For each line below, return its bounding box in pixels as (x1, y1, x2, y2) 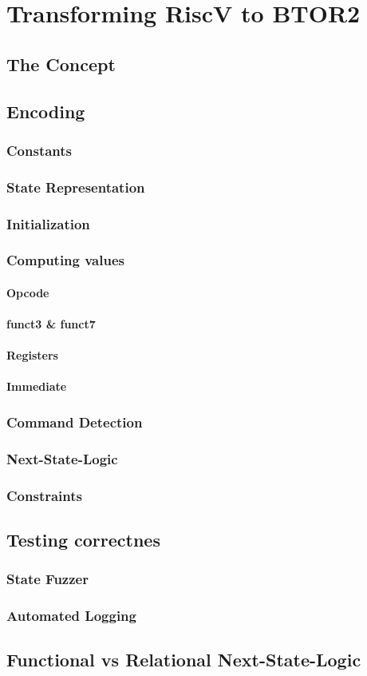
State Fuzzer (6, 569, 89, 589)
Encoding (6, 98, 85, 123)
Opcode (6, 284, 49, 300)
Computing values (6, 250, 124, 270)
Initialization (6, 213, 90, 233)
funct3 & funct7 (6, 316, 96, 332)
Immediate (6, 378, 67, 395)
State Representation (6, 177, 145, 197)
